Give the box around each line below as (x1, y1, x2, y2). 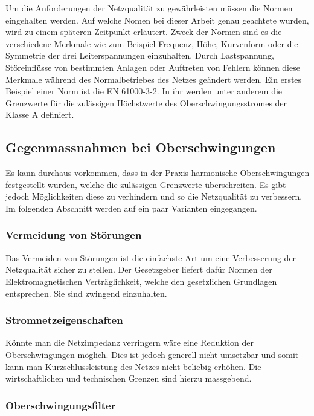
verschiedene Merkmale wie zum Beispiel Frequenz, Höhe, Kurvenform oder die (5, 37, 298, 50)
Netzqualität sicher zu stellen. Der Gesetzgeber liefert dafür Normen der (5, 263, 272, 276)
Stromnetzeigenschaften (5, 313, 123, 328)
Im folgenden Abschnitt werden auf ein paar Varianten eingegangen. (5, 201, 257, 214)
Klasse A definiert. (5, 108, 74, 121)
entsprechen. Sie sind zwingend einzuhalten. (5, 287, 167, 299)
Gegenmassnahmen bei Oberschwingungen (5, 138, 276, 157)
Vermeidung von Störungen (5, 227, 142, 242)
